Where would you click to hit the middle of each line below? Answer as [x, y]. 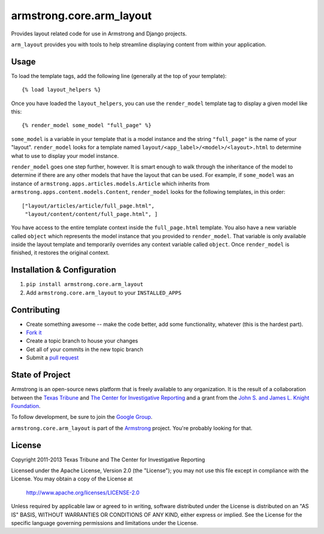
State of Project [41, 375]
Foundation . [26, 406]
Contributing [35, 310]
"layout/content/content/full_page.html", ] [91, 214]
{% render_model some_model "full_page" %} [87, 125]
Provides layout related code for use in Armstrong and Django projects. [99, 34]
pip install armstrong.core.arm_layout [85, 284]
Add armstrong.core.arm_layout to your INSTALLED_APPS [104, 292]
